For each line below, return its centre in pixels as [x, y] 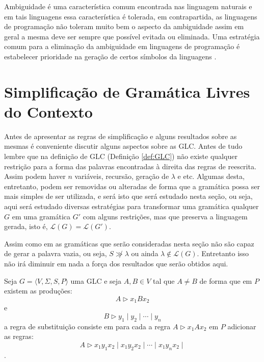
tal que [164, 280]
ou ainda [145, 253]
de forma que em [226, 280]
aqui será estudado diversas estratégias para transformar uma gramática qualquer [131, 206]
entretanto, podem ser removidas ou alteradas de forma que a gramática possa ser [132, 186]
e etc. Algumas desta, [211, 176]
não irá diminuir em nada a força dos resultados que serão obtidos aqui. [116, 263]
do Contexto [48, 111]
